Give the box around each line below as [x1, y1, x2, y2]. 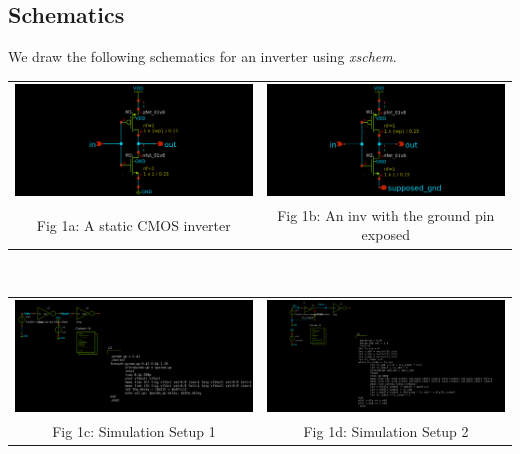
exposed [361, 224, 410, 245]
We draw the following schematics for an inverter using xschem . [8, 46, 397, 67]
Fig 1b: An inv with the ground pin [277, 204, 495, 225]
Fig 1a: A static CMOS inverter [36, 214, 231, 235]
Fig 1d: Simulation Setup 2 [303, 420, 469, 441]
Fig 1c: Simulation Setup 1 [52, 420, 216, 441]
